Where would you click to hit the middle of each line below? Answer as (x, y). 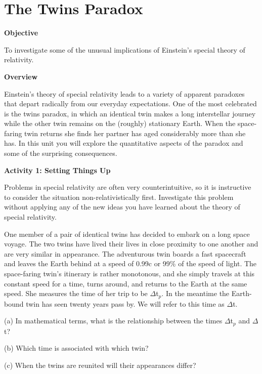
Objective (21, 33)
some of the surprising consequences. (61, 153)
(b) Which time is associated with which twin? (76, 348)
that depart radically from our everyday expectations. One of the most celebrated (130, 103)
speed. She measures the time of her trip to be (76, 293)
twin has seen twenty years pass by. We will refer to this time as (125, 303)
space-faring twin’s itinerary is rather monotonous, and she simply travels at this (129, 273)
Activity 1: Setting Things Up (57, 170)
